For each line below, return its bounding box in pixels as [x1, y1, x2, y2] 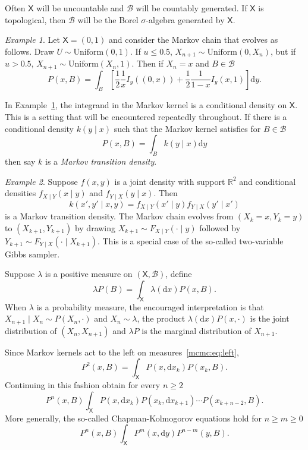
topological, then [5, 13, 66, 26]
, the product [137, 312, 186, 325]
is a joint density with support [114, 175, 225, 187]
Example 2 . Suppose [5, 175, 78, 187]
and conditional [239, 175, 296, 187]
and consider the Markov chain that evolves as [108, 33, 278, 46]
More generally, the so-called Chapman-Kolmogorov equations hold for [5, 411, 262, 424]
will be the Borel [77, 13, 139, 26]
